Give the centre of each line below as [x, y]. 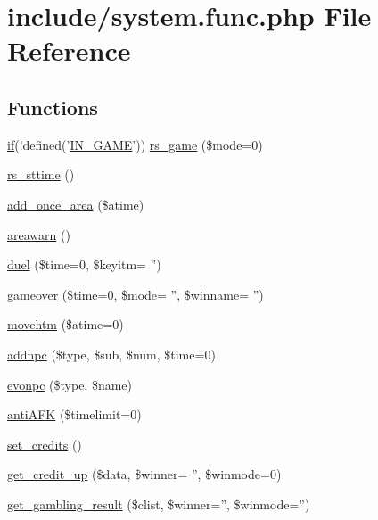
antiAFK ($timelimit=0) [74, 414]
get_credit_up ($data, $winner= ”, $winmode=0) [144, 474]
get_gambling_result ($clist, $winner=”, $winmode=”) [159, 503]
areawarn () [39, 234]
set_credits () [45, 444]
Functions [53, 107]
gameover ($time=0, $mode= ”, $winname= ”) [136, 294]
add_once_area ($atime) [76, 204]
